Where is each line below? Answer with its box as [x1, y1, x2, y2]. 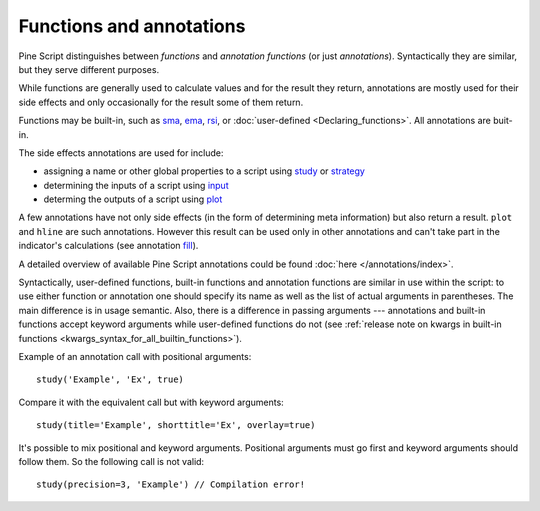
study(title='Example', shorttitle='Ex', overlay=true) [36, 420, 316, 431]
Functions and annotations [18, 15, 246, 37]
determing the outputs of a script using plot [43, 193, 223, 205]
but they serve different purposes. [18, 63, 160, 75]
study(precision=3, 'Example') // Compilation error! [36, 479, 305, 490]
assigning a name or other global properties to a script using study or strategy [43, 165, 365, 177]
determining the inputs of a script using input [43, 179, 229, 191]
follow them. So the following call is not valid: [18, 455, 205, 467]
